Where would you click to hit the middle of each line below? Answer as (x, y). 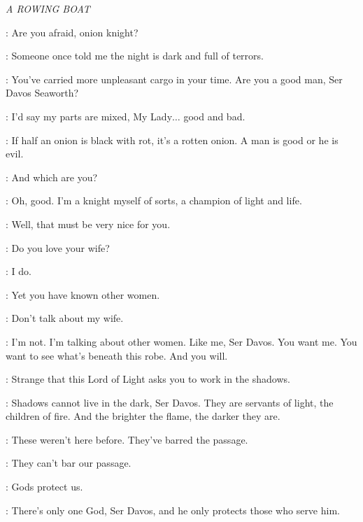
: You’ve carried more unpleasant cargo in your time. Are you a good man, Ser (174, 79)
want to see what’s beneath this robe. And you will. (117, 355)
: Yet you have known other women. (83, 294)
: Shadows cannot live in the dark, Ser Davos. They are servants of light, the (170, 402)
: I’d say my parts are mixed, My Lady (89, 116)
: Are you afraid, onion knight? (72, 32)
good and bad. (214, 116)
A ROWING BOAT (48, 8)
